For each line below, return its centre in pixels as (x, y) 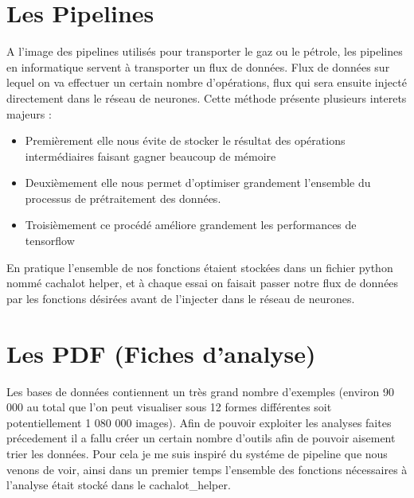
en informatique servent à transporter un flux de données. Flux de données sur (198, 66)
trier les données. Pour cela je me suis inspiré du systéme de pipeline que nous (197, 453)
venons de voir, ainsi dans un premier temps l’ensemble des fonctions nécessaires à (207, 469)
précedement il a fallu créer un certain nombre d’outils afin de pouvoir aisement (201, 438)
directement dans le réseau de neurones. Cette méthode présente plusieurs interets (207, 97)
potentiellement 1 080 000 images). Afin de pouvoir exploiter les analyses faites (199, 422)
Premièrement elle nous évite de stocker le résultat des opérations (185, 140)
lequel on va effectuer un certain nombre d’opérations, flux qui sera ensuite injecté (207, 82)
